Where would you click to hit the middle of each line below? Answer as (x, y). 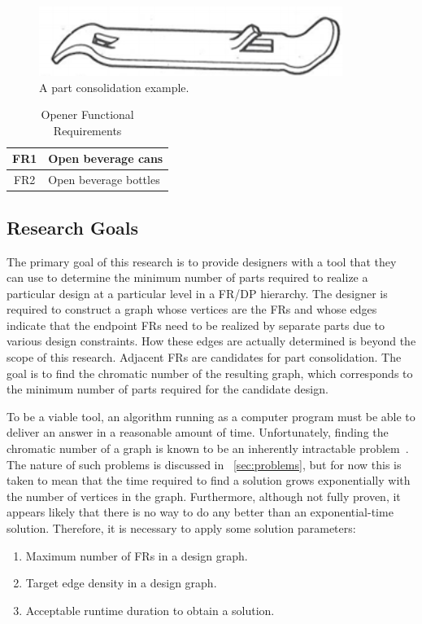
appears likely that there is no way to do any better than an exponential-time (200, 512)
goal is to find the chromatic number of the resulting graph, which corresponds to (210, 373)
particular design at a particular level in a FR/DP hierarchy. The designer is (197, 293)
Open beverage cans (106, 158)
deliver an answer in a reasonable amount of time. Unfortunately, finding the (198, 432)
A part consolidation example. (114, 87)
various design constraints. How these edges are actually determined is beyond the (211, 341)
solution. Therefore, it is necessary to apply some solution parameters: (181, 528)
